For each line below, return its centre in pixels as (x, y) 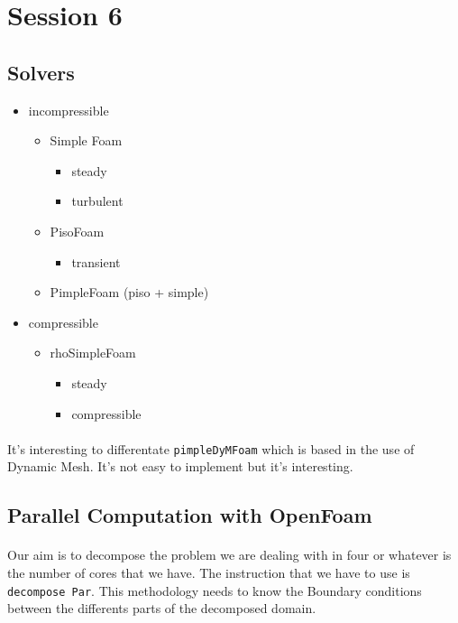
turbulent (97, 201)
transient (96, 261)
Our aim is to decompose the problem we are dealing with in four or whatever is (229, 555)
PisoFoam (77, 231)
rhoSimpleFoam (93, 353)
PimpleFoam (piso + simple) (129, 292)
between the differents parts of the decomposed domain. (162, 608)
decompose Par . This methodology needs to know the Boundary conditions (215, 590)
